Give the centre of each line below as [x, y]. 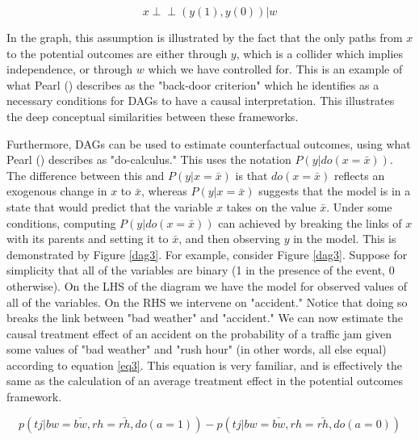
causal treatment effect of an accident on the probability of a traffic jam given [199, 333]
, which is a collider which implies [320, 53]
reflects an [359, 175]
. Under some [359, 206]
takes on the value [271, 206]
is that [251, 175]
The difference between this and [86, 175]
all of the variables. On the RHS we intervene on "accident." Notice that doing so [207, 302]
